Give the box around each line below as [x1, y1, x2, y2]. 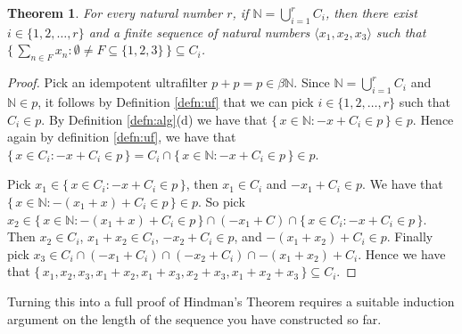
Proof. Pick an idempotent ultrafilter [7, 73, 208, 92]
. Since [293, 73, 330, 92]
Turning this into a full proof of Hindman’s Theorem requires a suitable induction [7, 291, 455, 310]
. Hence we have [358, 244, 446, 263]
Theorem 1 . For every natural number [7, 4, 223, 21]
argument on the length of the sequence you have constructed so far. [7, 309, 382, 328]
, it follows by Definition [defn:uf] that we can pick [37, 92, 314, 110]
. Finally [386, 227, 433, 246]
